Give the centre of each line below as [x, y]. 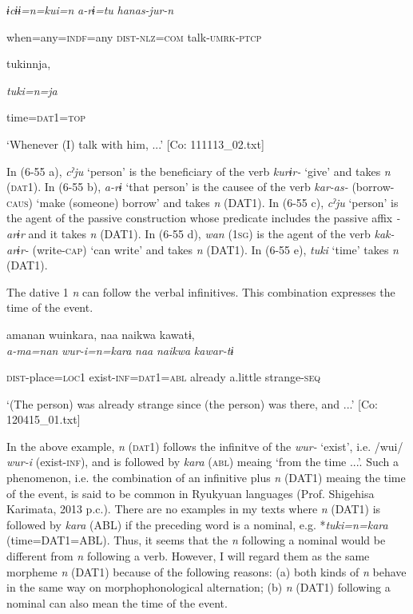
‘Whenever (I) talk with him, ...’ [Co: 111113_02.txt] [135, 144]
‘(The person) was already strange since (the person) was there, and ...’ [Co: [192, 403]
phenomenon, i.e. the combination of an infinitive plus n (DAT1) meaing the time [206, 478]
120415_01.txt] [44, 419]
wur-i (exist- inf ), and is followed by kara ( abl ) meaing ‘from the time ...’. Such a [203, 462]
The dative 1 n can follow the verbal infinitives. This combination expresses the [201, 291]
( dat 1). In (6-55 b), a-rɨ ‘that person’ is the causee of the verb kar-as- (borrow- [201, 187]
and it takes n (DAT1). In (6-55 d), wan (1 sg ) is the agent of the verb [199, 233]
